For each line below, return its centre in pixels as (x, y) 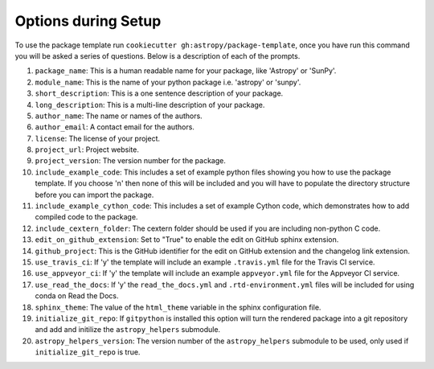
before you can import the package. (94, 195)
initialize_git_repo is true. (88, 352)
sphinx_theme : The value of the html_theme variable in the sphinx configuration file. (178, 307)
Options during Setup (88, 21)
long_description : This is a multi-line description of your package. (150, 105)
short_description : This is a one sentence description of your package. (159, 93)
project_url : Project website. (87, 150)
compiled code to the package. (86, 217)
